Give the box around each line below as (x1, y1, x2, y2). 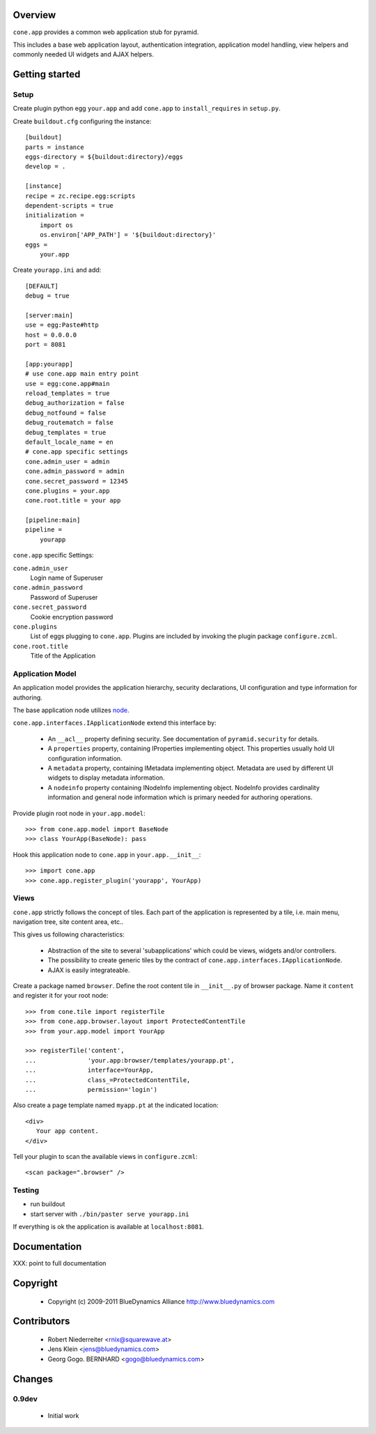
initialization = (25, 211, 84, 219)
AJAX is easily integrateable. (47, 966, 130, 974)
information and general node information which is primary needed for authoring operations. (47, 793, 313, 801)
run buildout (30, 1200, 65, 1208)
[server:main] (25, 311, 73, 319)
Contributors (13, 1316, 70, 1327)
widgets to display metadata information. (47, 773, 165, 782)
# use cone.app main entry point (25, 370, 139, 378)
